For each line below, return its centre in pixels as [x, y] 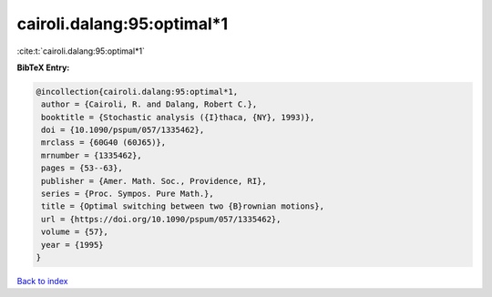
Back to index [42, 281]
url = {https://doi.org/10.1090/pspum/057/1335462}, [161, 219]
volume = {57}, [75, 232]
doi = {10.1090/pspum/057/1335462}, [123, 130]
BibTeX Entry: [43, 67]
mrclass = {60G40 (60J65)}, [104, 143]
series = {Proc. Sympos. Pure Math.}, [128, 194]
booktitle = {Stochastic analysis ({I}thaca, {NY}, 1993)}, [178, 117]
